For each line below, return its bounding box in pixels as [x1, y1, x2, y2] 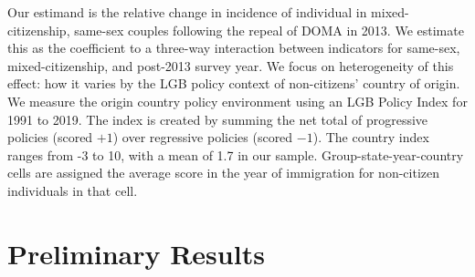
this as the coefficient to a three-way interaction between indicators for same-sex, [7, 38, 460, 57]
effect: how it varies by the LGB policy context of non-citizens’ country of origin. [7, 74, 460, 93]
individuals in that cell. [7, 180, 138, 200]
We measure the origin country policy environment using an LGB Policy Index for [7, 91, 468, 110]
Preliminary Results [7, 234, 265, 272]
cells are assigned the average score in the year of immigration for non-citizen [7, 163, 439, 182]
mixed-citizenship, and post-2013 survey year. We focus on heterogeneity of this [7, 56, 454, 75]
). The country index [312, 128, 429, 147]
